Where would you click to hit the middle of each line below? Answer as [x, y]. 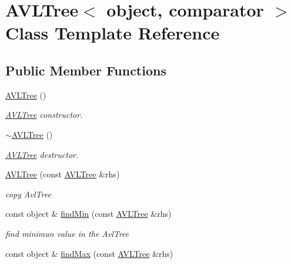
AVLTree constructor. [44, 115]
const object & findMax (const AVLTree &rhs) [89, 253]
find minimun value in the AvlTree [67, 233]
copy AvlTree [28, 194]
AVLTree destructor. [42, 154]
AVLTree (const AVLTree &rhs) [63, 174]
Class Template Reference [113, 33]
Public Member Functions [86, 70]
